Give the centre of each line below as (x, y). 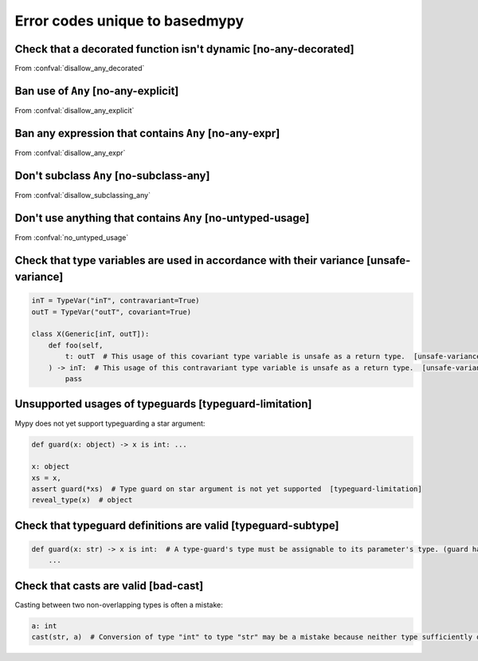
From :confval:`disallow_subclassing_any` (83, 195)
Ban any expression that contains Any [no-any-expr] (147, 133)
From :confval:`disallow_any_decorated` (80, 69)
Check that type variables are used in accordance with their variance (190, 260)
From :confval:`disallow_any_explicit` (74, 110)
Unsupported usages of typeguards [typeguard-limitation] (163, 404)
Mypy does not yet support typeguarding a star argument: (110, 423)
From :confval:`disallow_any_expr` (70, 152)
